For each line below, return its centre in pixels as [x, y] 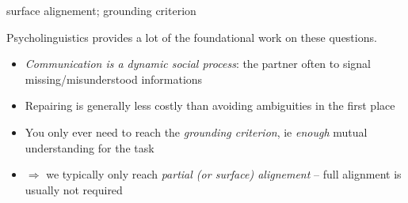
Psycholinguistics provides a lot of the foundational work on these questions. [192, 37]
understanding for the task [90, 147]
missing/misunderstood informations [114, 79]
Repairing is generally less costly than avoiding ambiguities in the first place [210, 105]
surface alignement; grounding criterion [101, 10]
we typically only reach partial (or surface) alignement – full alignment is [224, 174]
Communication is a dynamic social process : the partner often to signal [198, 64]
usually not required [74, 189]
